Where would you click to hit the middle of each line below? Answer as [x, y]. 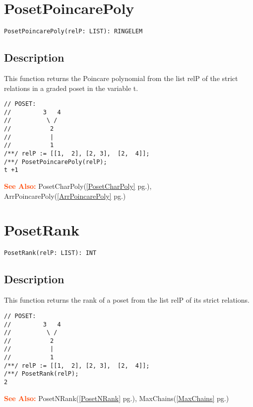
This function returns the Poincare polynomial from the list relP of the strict [121, 78]
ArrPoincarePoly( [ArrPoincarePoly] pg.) [65, 196]
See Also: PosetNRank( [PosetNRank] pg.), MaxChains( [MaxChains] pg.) [117, 398]
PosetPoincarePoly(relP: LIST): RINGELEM [73, 32]
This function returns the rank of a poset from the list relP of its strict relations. [127, 300]
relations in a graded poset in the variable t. [71, 88]
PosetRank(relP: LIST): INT [50, 253]
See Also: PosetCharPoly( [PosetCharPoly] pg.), [78, 186]
